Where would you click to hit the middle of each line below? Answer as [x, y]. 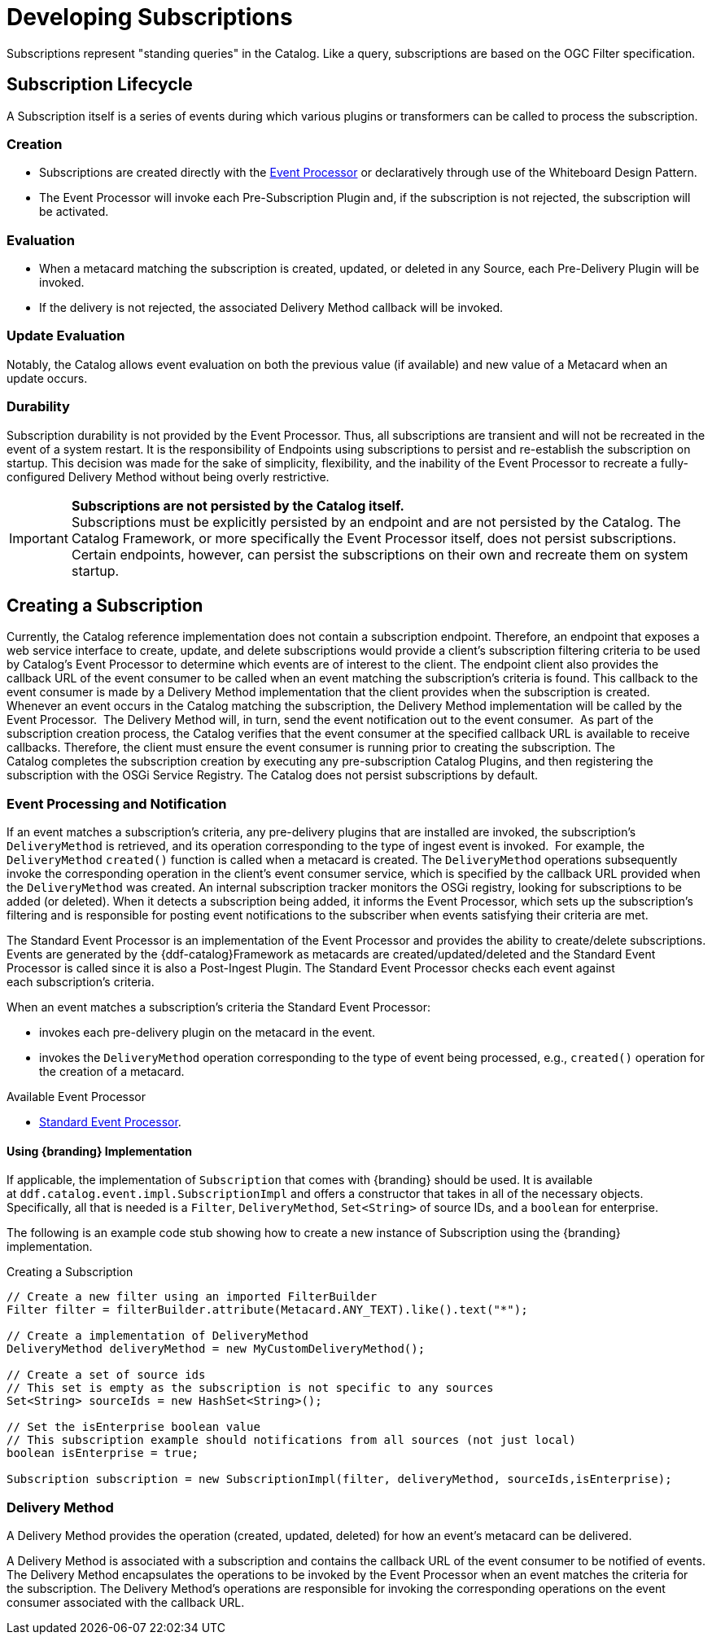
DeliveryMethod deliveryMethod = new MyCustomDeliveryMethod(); [216, 1349]
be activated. [74, 212]
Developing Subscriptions [150, 17]
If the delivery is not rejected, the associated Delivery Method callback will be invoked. [271, 308]
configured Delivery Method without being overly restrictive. [168, 476]
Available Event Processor [76, 1097]
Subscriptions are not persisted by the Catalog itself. [238, 505]
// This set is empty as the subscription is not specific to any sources [250, 1388]
